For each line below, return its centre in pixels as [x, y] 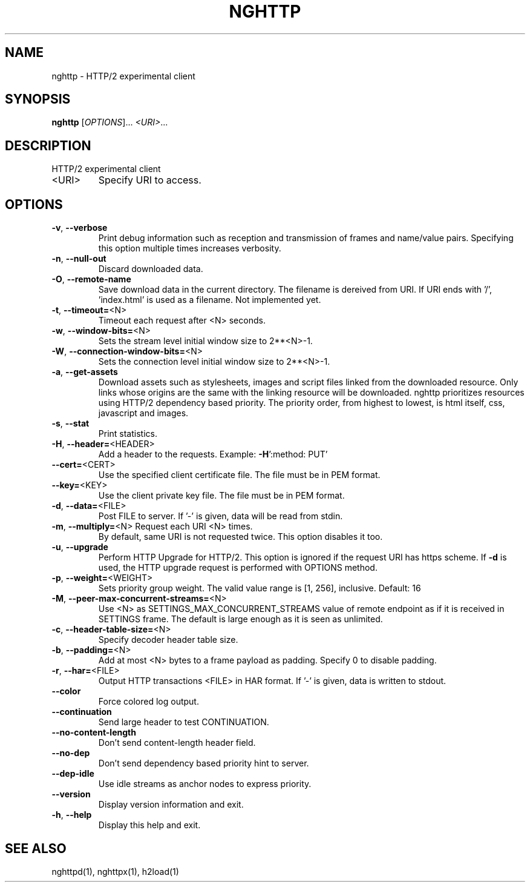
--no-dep [71, 753]
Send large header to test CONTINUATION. [184, 722]
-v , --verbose [80, 228]
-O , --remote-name [91, 279]
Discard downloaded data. [151, 269]
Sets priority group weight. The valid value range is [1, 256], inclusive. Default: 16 [260, 588]
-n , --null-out [79, 259]
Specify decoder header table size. [168, 640]
